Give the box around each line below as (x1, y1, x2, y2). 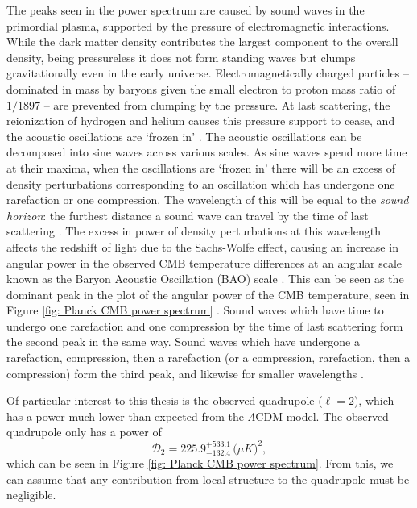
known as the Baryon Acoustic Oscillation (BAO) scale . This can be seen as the (6, 270, 404, 287)
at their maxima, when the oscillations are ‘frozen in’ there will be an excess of (6, 159, 396, 176)
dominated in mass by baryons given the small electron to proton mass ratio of (6, 80, 396, 97)
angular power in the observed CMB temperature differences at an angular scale (6, 254, 403, 271)
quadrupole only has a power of (6, 423, 162, 440)
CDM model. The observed (255, 407, 389, 424)
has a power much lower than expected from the (6, 407, 244, 424)
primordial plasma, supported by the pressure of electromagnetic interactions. (6, 17, 390, 34)
